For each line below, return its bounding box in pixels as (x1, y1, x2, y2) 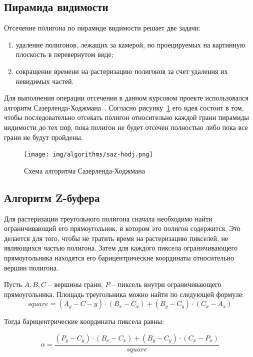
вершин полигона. (4, 262, 58, 272)
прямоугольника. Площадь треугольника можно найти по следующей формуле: (4, 288, 244, 299)
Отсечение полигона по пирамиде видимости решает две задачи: (4, 22, 201, 33)
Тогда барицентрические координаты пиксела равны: (4, 316, 164, 326)
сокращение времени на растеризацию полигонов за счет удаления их (15, 65, 228, 76)
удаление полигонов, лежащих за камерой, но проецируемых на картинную (15, 39, 245, 49)
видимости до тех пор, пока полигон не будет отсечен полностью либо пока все (4, 121, 248, 132)
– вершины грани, (48, 279, 103, 289)
